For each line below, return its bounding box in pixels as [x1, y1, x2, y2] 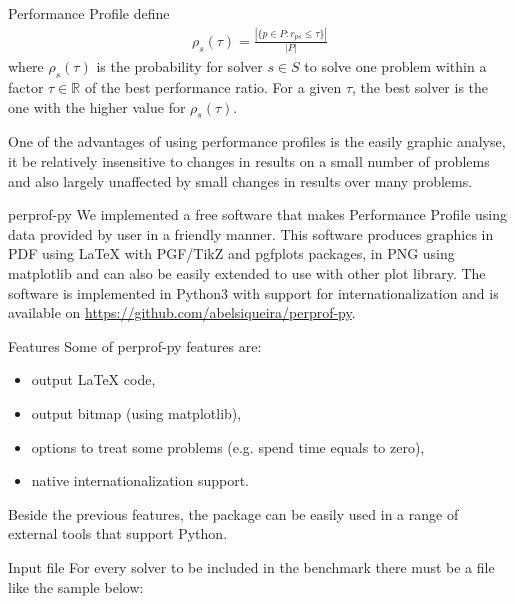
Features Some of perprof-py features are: [8, 335, 262, 356]
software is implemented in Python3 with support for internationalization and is [8, 282, 499, 303]
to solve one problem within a [304, 56, 487, 77]
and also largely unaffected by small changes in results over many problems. [8, 170, 473, 191]
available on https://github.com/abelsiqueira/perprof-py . [8, 302, 356, 323]
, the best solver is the [352, 77, 489, 98]
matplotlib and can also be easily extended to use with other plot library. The [8, 263, 486, 283]
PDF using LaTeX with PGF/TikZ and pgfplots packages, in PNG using [8, 243, 455, 264]
